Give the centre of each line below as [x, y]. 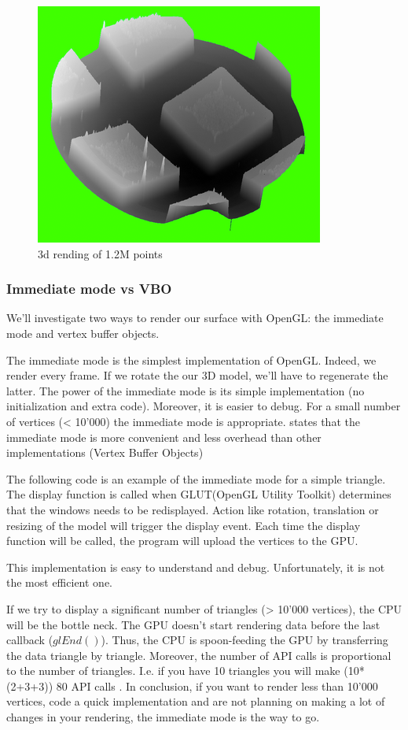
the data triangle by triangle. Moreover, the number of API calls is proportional [199, 655]
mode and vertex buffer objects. [83, 333]
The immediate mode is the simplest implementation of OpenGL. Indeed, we [191, 359]
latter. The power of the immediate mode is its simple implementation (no [186, 390]
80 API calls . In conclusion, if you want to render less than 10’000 [217, 686]
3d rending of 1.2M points [100, 253]
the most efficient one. [59, 582]
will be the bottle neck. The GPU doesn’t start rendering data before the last [193, 624]
